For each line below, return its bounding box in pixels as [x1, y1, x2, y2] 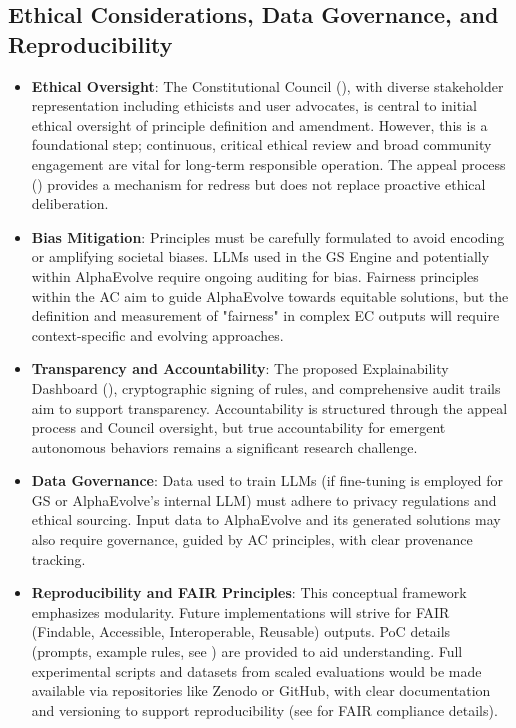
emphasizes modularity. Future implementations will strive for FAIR [31, 601, 450, 622]
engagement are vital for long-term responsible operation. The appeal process [31, 153, 506, 174]
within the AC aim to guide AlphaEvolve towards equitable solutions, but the [31, 285, 509, 306]
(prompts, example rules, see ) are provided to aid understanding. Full [31, 641, 463, 662]
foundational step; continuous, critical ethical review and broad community [31, 134, 492, 155]
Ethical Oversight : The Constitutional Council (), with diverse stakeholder [31, 75, 504, 96]
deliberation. [31, 193, 109, 214]
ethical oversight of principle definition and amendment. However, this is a [31, 114, 488, 135]
